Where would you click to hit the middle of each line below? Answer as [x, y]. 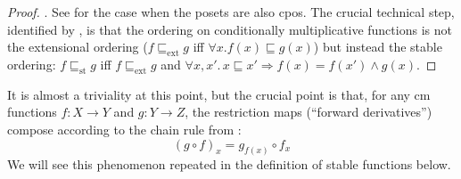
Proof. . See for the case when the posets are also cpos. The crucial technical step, [231, 12]
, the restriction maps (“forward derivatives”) [309, 112]
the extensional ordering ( [78, 47]
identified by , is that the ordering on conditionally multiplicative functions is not [230, 29]
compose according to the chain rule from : [124, 129]
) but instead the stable [378, 47]
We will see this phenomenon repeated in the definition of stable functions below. [229, 164]
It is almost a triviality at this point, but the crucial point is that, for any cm [219, 94]
